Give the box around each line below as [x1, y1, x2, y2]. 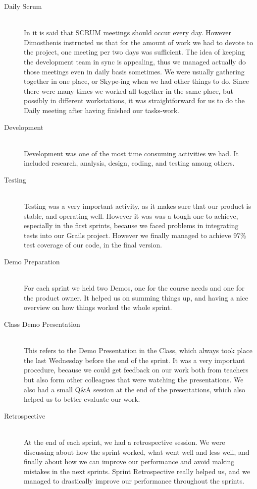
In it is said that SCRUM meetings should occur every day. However [24, 27, 232, 38]
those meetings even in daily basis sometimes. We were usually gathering [24, 66, 245, 76]
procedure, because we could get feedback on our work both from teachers [24, 365, 249, 375]
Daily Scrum [4, 1, 42, 11]
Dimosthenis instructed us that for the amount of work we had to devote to [24, 37, 253, 47]
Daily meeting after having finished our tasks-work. [24, 105, 180, 115]
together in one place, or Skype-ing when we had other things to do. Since [24, 76, 249, 86]
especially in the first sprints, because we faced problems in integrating [24, 220, 239, 231]
